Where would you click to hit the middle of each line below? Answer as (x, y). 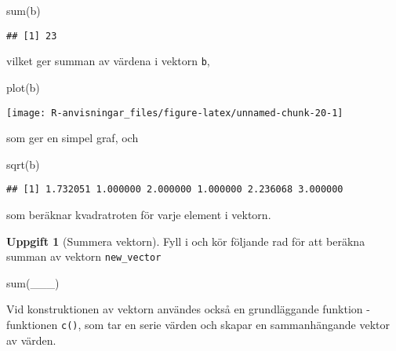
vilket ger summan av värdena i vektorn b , (108, 61)
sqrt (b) (23, 164)
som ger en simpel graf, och (73, 138)
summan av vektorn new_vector (84, 256)
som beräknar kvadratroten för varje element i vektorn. (139, 214)
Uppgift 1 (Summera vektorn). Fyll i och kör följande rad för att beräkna (186, 241)
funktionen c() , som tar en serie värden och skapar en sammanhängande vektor (198, 325)
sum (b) (24, 10)
